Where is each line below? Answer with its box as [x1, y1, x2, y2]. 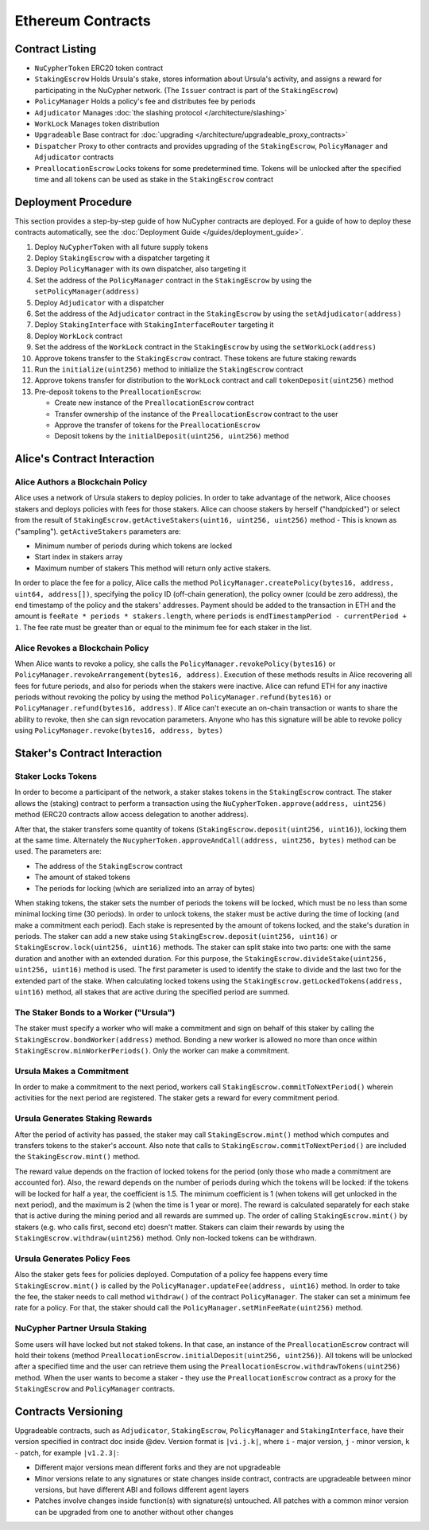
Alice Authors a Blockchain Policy [14, 477, 148, 488]
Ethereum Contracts [14, 12, 151, 29]
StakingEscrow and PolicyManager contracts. [14, 1384, 175, 1394]
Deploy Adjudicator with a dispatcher [34, 298, 164, 307]
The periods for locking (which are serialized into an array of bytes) [34, 883, 256, 893]
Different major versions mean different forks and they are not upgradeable [34, 1462, 281, 1472]
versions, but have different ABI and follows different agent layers [34, 1485, 249, 1495]
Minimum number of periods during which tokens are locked [34, 541, 233, 551]
